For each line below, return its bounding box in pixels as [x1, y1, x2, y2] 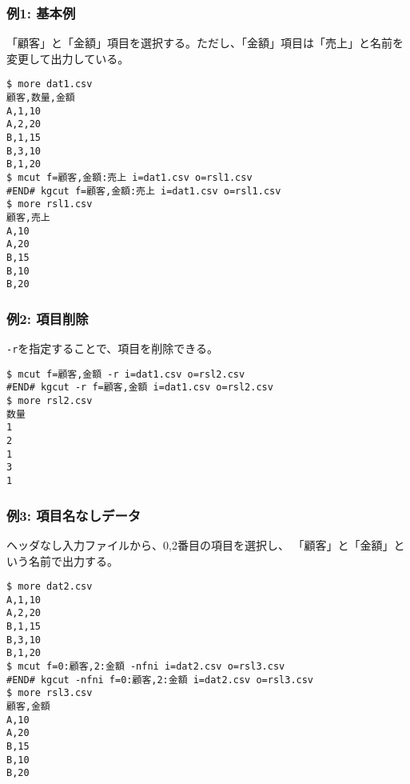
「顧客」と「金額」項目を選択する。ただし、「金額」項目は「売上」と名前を [6, 34, 404, 51]
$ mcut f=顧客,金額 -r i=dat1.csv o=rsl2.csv [6, 368, 245, 380]
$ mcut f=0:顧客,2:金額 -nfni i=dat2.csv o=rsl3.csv [6, 661, 285, 673]
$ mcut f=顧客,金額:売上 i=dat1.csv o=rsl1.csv [6, 172, 253, 183]
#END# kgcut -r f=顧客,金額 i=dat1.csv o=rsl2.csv [6, 382, 273, 394]
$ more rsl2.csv [6, 395, 93, 407]
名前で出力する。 [28, 552, 118, 569]
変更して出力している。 [6, 50, 129, 66]
